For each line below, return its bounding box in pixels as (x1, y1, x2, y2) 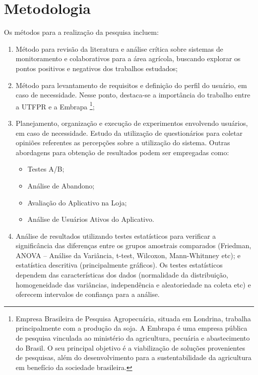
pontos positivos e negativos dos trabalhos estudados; (15, 63, 178, 73)
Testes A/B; (27, 164, 64, 174)
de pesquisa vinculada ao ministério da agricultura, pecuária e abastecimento (15, 333, 250, 343)
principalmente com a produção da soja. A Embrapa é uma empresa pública (15, 323, 248, 333)
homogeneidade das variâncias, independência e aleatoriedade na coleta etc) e (15, 279, 251, 289)
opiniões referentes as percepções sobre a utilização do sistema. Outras (15, 137, 230, 148)
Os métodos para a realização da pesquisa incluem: (4, 27, 159, 37)
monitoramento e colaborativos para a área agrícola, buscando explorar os (15, 53, 241, 64)
